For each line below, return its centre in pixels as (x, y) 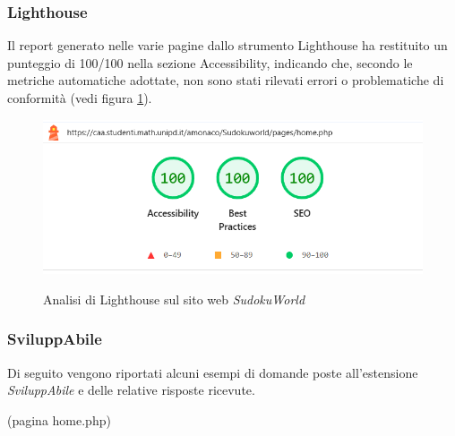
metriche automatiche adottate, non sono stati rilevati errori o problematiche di (226, 80)
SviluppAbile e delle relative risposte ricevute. (131, 390)
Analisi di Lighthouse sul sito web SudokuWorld (174, 299)
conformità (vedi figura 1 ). (80, 98)
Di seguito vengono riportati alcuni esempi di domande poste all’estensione (213, 372)
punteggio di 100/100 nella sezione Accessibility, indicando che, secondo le (210, 62)
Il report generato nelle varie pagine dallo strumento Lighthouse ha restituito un (227, 45)
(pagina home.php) (59, 419)
